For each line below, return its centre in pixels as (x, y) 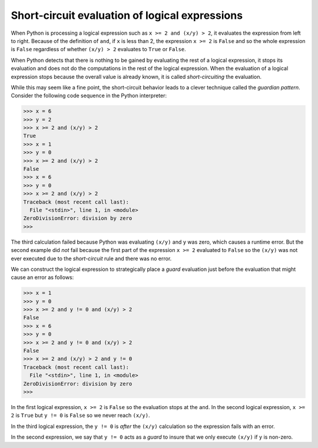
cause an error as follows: (42, 277)
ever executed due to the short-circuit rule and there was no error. (91, 258)
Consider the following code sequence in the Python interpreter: (89, 96)
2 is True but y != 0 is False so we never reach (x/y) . (80, 416)
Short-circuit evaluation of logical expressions (127, 15)
